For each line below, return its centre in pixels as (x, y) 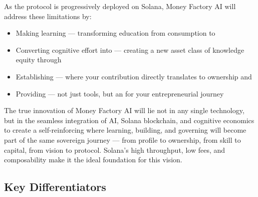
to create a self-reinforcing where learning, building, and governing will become (125, 130)
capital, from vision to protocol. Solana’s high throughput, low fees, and (115, 150)
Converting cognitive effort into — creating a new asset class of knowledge (130, 50)
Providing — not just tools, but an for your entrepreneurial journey (120, 93)
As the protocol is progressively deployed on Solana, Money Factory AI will (120, 6)
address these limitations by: (48, 16)
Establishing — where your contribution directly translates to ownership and (134, 76)
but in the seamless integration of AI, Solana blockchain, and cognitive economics (129, 120)
